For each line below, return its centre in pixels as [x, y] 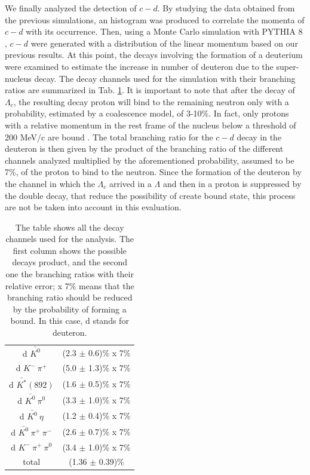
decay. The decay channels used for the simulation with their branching [165, 78]
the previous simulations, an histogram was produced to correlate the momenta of [155, 19]
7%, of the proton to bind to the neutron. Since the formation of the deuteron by [153, 172]
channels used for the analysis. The [70, 239]
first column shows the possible [70, 250]
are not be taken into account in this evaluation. [93, 207]
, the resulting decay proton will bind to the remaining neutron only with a [151, 101]
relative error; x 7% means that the [70, 285]
